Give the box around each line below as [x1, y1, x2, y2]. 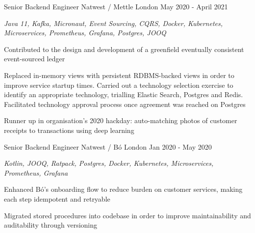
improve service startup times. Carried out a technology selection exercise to [4, 79, 233, 90]
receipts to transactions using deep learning [4, 125, 134, 135]
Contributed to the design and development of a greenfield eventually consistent [4, 44, 244, 54]
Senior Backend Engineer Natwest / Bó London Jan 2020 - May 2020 [4, 141, 212, 152]
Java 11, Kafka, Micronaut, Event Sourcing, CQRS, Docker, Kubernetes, [4, 18, 223, 28]
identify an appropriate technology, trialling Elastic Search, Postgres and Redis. [4, 89, 243, 100]
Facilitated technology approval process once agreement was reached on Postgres [4, 99, 246, 109]
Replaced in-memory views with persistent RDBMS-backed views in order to [4, 70, 234, 80]
